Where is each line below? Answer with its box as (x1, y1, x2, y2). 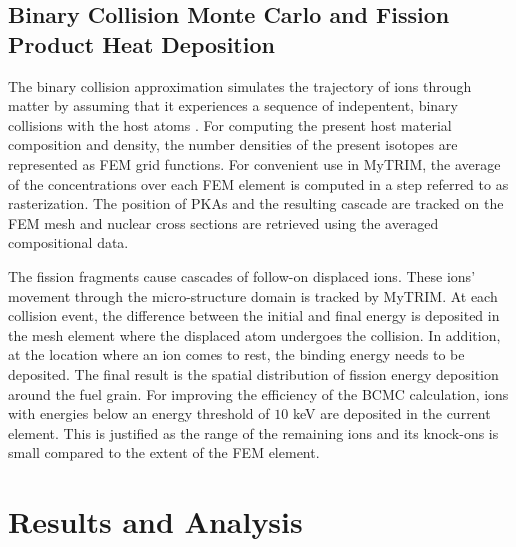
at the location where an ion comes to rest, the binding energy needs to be (8, 344, 465, 365)
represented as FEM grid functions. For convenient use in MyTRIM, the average (8, 153, 501, 174)
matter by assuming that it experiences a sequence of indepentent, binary (8, 95, 458, 116)
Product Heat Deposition (8, 28, 275, 59)
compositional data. (8, 232, 129, 253)
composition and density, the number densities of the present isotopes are (8, 134, 458, 155)
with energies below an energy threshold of (8, 403, 270, 424)
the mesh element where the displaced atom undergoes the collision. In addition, (8, 324, 501, 345)
